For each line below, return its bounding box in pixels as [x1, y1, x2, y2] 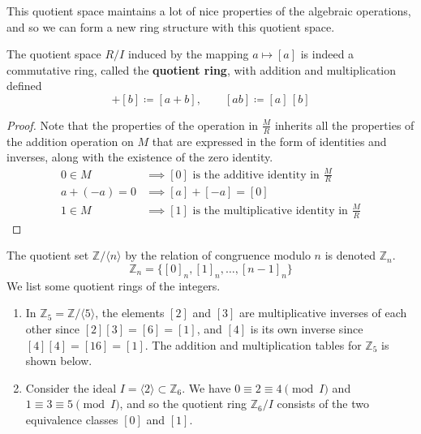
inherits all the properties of [274, 116, 415, 133]
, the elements [95, 304, 165, 321]
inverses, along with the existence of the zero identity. [6, 148, 273, 165]
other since [25, 320, 80, 337]
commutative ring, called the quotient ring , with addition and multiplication [6, 61, 397, 78]
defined [6, 77, 42, 94]
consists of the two [277, 395, 369, 412]
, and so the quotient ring [119, 395, 247, 412]
